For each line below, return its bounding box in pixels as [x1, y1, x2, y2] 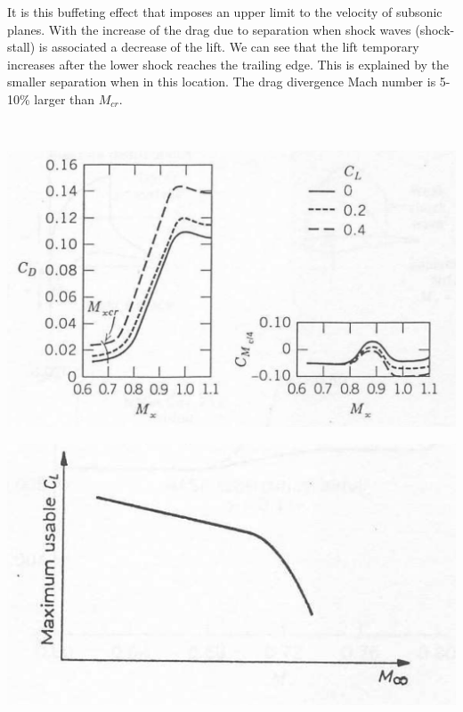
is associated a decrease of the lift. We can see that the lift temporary [38, 37, 419, 56]
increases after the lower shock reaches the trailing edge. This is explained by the [7, 54, 450, 73]
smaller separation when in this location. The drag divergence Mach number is [7, 72, 436, 91]
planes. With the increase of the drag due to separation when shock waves [7, 20, 411, 38]
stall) [7, 37, 36, 56]
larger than [34, 89, 95, 108]
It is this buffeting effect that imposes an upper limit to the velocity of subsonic [7, 3, 443, 20]
